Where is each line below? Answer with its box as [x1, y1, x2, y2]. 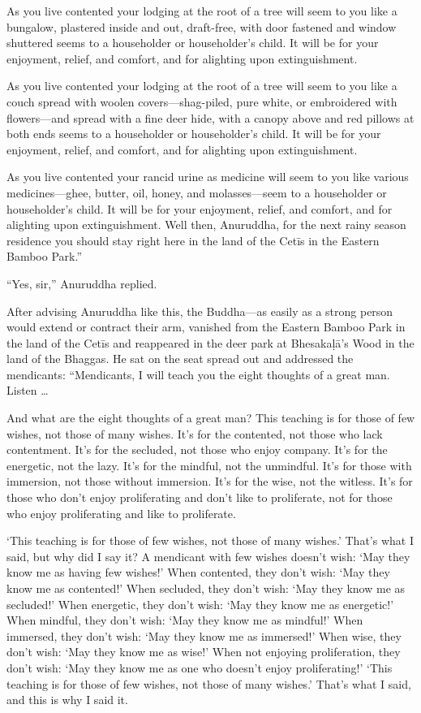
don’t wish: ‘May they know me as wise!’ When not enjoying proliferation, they [6, 643, 401, 660]
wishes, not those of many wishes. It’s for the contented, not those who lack [6, 425, 383, 442]
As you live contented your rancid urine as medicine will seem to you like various [6, 168, 409, 185]
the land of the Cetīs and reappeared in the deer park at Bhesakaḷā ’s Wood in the [6, 334, 415, 351]
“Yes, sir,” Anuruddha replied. [6, 274, 157, 292]
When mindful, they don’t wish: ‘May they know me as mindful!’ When [6, 611, 363, 629]
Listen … [6, 382, 49, 399]
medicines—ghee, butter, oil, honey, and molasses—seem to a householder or [6, 184, 387, 201]
